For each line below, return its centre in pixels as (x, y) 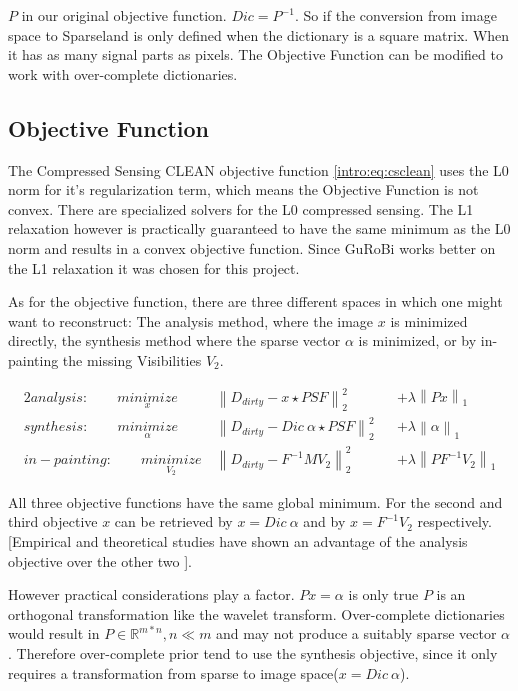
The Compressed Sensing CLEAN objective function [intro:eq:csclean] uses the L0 (258, 169)
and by (324, 521)
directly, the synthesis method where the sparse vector (174, 340)
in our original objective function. (124, 15)
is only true (383, 594)
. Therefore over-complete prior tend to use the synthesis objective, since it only (253, 653)
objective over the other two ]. (100, 560)
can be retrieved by (173, 521)
